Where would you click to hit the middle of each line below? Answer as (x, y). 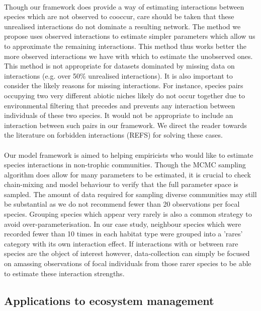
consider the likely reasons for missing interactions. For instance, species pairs (124, 85)
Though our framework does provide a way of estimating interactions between (124, 6)
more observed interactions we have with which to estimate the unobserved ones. (128, 56)
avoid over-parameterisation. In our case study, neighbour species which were (123, 224)
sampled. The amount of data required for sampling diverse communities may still (130, 194)
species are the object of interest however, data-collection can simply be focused (127, 253)
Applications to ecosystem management (109, 300)
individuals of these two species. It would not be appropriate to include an (119, 115)
